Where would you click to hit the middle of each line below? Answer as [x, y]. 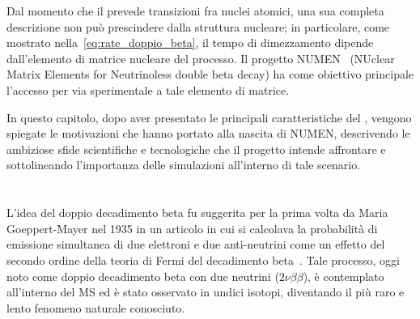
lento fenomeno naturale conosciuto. [96, 307]
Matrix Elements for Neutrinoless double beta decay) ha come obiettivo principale [210, 74]
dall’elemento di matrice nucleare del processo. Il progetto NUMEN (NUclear [201, 58]
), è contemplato [344, 276]
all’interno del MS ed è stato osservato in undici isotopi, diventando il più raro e [206, 292]
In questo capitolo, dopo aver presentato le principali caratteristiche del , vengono [209, 117]
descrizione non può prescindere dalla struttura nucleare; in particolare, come [198, 26]
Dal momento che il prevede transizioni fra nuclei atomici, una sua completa [195, 11]
